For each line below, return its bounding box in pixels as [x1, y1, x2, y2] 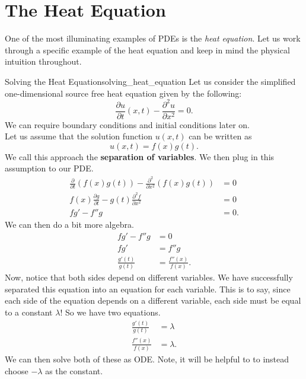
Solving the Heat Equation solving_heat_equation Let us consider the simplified [5, 75, 296, 87]
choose [5, 364, 28, 377]
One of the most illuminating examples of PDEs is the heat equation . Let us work [5, 32, 301, 44]
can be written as [189, 130, 252, 142]
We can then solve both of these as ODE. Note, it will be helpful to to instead [5, 353, 289, 365]
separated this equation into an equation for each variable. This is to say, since [5, 282, 291, 295]
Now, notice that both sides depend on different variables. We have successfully [5, 271, 293, 284]
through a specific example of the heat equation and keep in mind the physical [5, 43, 290, 56]
